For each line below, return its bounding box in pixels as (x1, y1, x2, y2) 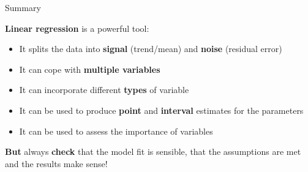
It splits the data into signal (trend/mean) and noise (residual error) (19, 42, 282, 55)
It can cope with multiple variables (19, 62, 160, 75)
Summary (5, 1, 41, 13)
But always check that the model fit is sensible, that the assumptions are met (5, 145, 301, 158)
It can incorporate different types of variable (19, 83, 189, 96)
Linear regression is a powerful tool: (5, 21, 149, 34)
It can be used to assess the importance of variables (19, 124, 213, 137)
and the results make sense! (5, 157, 108, 170)
